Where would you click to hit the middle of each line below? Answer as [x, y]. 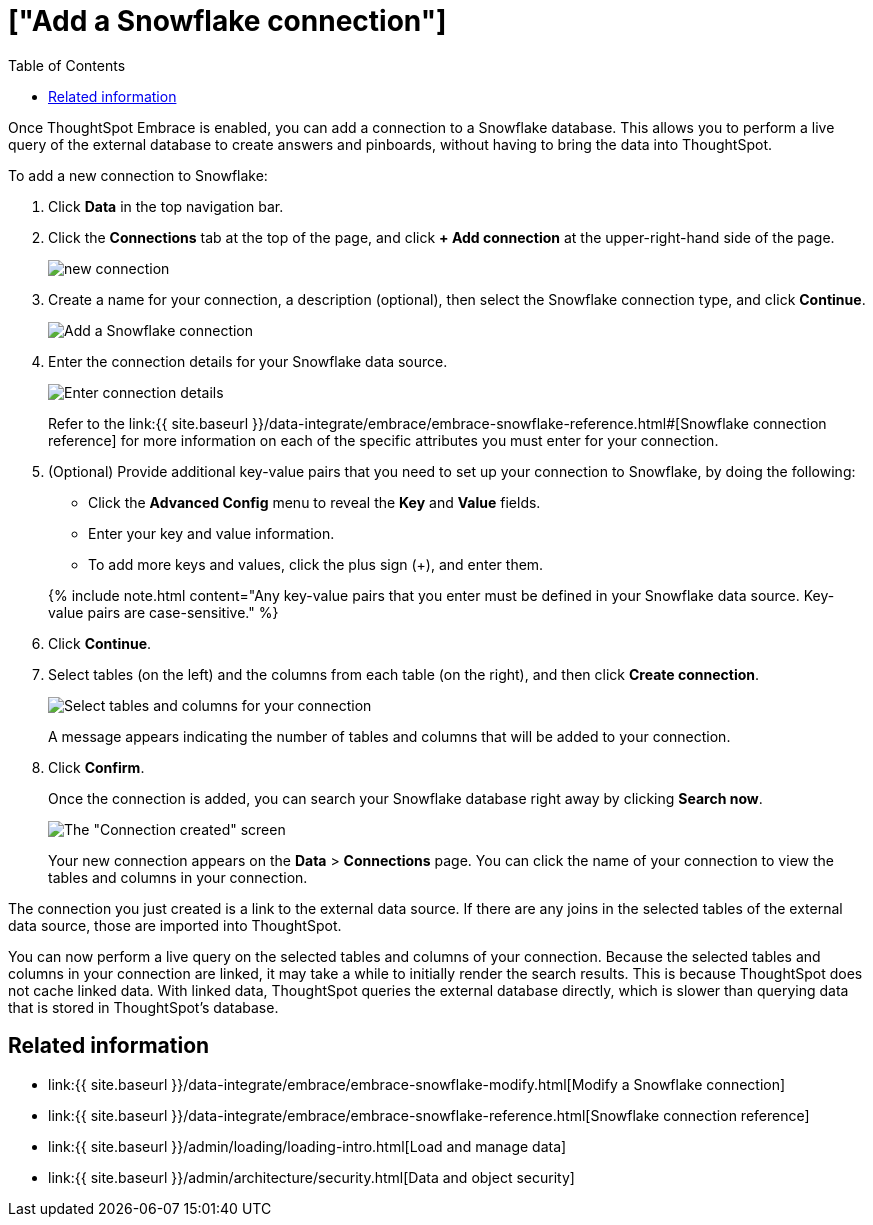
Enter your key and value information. [211, 533]
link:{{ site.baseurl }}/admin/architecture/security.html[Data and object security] [311, 1177]
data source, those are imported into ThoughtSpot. [175, 925]
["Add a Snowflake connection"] [227, 21]
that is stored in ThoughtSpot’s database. [143, 1007]
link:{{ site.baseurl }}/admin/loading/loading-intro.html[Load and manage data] [307, 1146]
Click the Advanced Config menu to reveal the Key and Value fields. [314, 502]
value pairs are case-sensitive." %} [163, 612]
